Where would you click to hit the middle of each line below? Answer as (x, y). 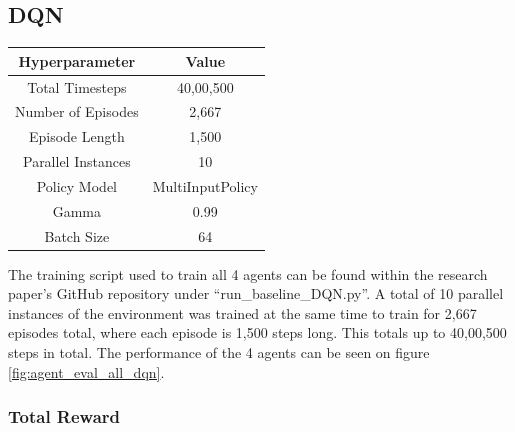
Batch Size (77, 235)
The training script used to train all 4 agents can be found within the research (248, 273)
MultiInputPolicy (205, 185)
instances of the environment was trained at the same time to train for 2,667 (242, 312)
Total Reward (64, 416)
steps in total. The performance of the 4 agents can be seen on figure (219, 352)
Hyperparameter (77, 60)
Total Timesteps (77, 86)
